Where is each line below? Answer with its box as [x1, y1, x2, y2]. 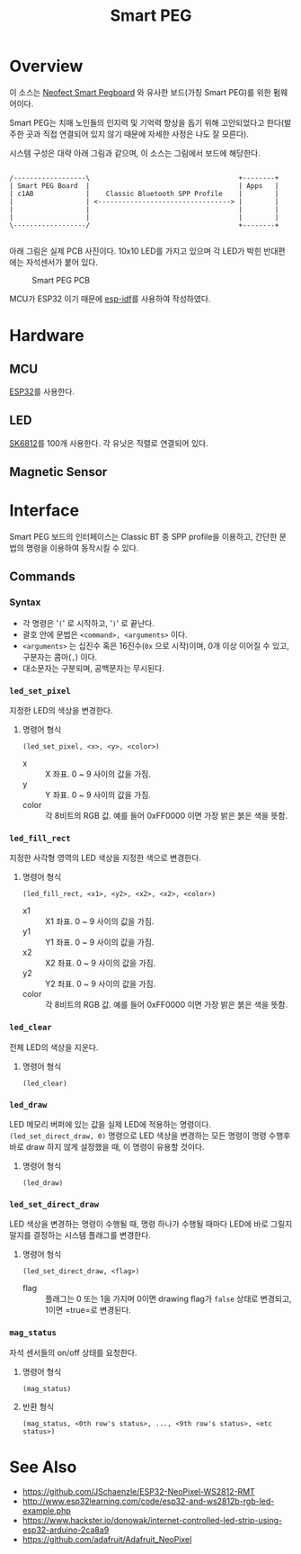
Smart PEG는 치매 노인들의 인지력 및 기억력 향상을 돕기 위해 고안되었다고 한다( [9, 117, 285, 128]
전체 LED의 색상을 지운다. [9, 1041, 99, 1053]
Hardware [9, 326, 84, 346]
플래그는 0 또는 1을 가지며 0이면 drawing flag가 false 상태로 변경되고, [44, 1293, 292, 1305]
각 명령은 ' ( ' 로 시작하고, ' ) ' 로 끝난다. [22, 617, 155, 628]
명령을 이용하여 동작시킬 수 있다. [25, 543, 139, 553]
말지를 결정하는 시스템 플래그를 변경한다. [9, 1230, 151, 1241]
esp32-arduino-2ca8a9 [22, 1524, 110, 1535]
